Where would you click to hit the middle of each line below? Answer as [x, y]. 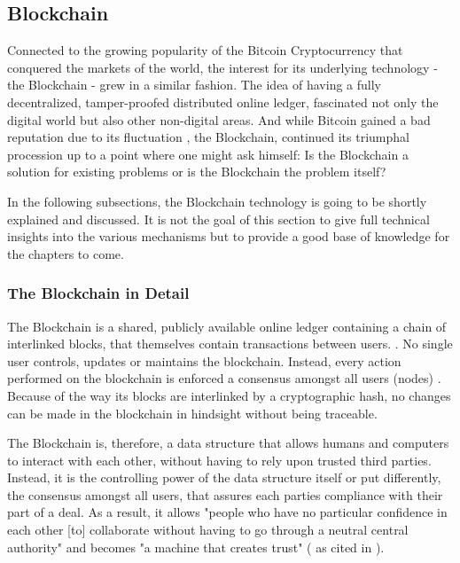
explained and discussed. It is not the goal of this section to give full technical [218, 219]
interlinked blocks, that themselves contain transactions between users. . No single [230, 344]
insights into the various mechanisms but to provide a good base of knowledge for [229, 236]
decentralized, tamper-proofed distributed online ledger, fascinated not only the [223, 102]
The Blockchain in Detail [98, 293]
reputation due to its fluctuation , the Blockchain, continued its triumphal [208, 137]
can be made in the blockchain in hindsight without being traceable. [192, 413]
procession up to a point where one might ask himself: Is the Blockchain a [208, 154]
